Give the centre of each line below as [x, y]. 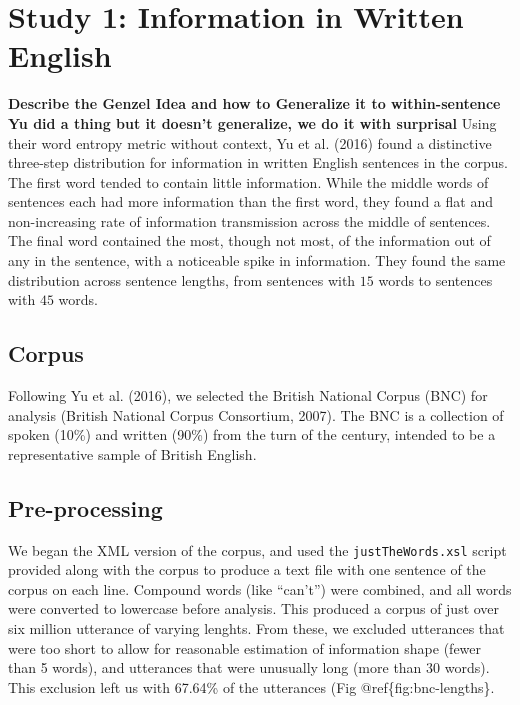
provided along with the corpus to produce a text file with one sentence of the [247, 569]
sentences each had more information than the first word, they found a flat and [250, 201]
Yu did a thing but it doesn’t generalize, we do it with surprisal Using [252, 122]
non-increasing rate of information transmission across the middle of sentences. [249, 220]
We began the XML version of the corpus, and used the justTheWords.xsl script [257, 549]
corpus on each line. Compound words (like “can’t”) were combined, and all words [260, 588]
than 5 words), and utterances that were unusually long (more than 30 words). [249, 667]
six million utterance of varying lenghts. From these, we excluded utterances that [256, 628]
